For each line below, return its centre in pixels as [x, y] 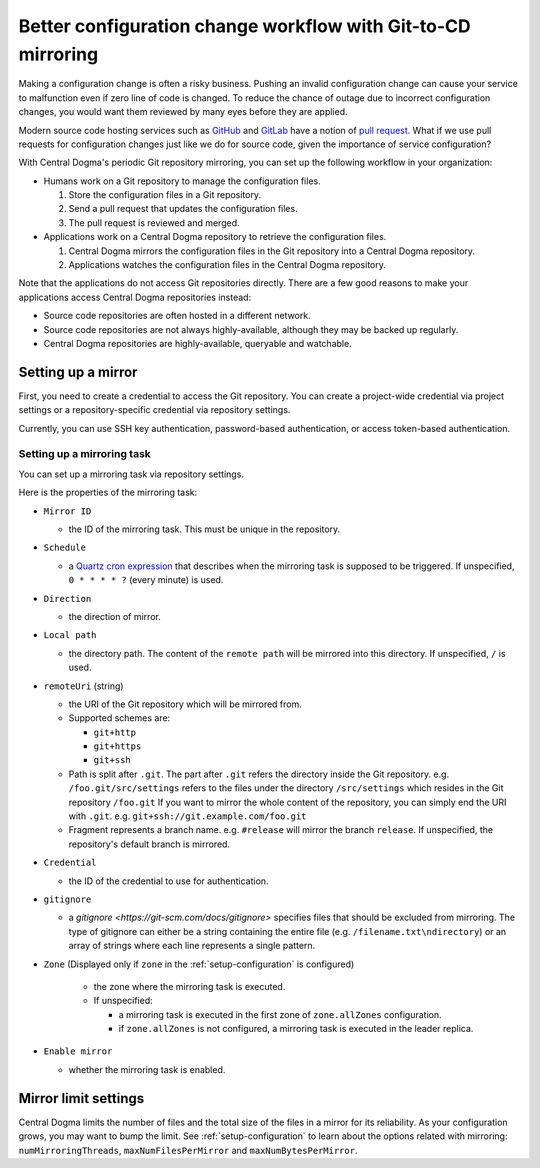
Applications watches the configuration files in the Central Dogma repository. [227, 265]
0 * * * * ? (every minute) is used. [146, 580]
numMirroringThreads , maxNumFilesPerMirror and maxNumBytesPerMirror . [188, 1150]
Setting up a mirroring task [85, 454]
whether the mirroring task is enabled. [147, 1069]
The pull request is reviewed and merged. [154, 222]
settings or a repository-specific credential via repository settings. [154, 410]
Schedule [65, 548]
